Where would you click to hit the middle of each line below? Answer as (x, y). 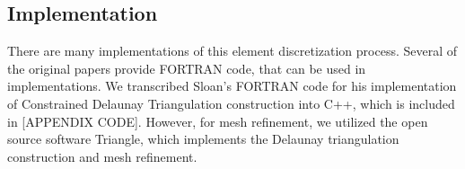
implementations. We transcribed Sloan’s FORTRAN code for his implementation (232, 86)
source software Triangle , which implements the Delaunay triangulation (203, 139)
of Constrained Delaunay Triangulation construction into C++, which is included (231, 103)
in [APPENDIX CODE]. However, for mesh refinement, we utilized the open (218, 121)
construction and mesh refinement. (102, 156)
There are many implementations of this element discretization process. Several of (232, 51)
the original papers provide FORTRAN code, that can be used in (187, 68)
